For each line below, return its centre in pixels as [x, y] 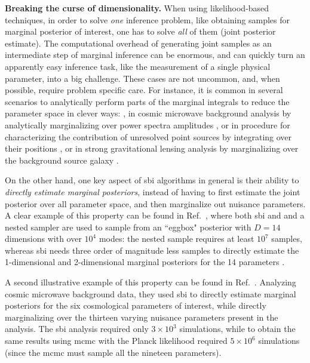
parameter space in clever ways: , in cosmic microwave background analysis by [148, 113]
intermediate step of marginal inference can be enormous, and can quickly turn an [155, 55]
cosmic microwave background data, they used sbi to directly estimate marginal [151, 293]
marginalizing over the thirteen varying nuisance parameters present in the [142, 317]
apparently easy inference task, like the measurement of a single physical [138, 66]
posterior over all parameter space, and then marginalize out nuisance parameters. [155, 203]
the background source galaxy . [62, 160]
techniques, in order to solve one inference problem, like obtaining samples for [147, 19]
